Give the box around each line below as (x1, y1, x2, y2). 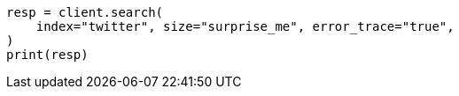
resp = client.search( (6, 5, 164, 19)
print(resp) (6, 48, 89, 62)
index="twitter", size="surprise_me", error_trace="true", (35, 19, 455, 33)
